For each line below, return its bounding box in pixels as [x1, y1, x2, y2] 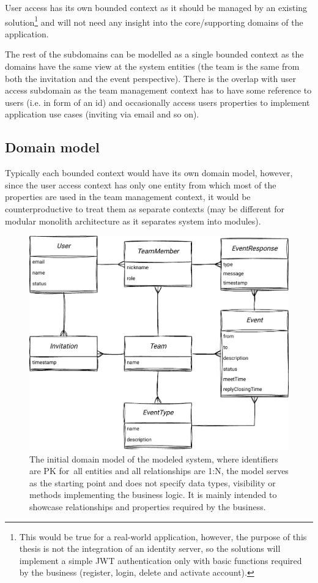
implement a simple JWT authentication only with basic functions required [19, 554, 302, 566]
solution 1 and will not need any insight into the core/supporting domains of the [5, 13, 303, 28]
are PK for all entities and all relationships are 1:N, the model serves [29, 464, 289, 477]
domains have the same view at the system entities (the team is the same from [5, 60, 300, 73]
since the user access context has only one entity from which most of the [5, 178, 276, 191]
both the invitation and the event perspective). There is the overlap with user [5, 72, 296, 84]
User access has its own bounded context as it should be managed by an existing [5, 1, 308, 13]
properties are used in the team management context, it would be [5, 190, 251, 203]
